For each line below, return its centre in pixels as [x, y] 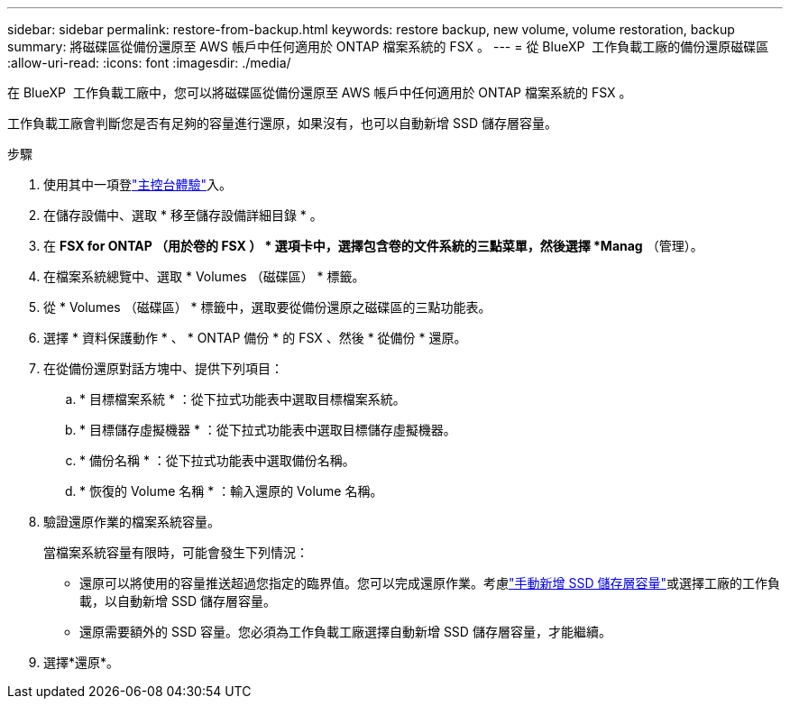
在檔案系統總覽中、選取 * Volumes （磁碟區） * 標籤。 [204, 276]
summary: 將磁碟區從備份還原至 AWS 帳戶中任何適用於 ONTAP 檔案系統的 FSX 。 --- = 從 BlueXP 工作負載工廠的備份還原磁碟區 [388, 46]
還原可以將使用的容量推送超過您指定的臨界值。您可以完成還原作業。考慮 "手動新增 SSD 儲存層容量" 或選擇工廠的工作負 [430, 583]
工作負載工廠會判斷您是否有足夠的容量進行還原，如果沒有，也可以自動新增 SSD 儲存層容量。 [282, 123]
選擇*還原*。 [82, 662]
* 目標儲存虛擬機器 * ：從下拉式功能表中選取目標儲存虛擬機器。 [268, 430]
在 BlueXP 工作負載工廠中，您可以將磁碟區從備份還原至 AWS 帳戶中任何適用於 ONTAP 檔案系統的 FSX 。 [320, 92]
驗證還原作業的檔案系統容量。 [132, 522]
